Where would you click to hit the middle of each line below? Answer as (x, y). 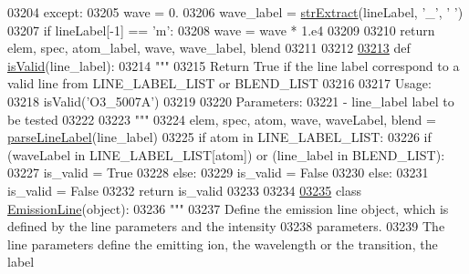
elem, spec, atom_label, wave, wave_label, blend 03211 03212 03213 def (209, 48)
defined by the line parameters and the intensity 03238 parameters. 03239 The (226, 226)
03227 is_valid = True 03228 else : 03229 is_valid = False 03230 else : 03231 (218, 173)
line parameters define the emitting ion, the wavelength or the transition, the (223, 244)
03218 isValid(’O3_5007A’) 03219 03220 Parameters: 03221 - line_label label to (231, 101)
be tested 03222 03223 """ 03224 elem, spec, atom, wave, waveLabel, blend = (222, 119)
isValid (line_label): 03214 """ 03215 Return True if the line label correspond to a (234, 65)
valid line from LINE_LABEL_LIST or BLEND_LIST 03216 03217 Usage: (219, 83)
